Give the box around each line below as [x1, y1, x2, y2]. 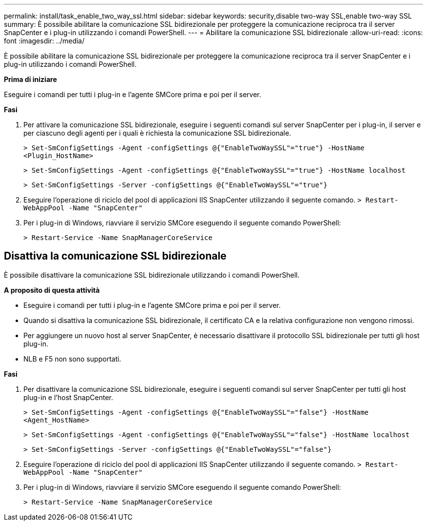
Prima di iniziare [4, 75, 57, 83]
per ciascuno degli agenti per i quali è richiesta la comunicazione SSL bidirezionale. [23, 129, 291, 137]
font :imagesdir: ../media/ [4, 37, 85, 45]
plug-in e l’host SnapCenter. [23, 393, 113, 402]
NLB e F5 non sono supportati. [23, 354, 121, 363]
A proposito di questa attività [4, 285, 100, 294]
